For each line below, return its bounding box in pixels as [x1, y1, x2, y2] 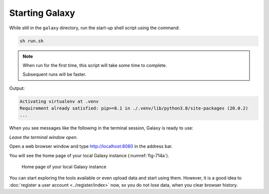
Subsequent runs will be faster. [22, 71, 87, 77]
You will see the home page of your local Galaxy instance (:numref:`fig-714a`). [9, 152, 169, 158]
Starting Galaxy [9, 7, 75, 18]
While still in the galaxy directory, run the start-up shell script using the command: [9, 25, 180, 31]
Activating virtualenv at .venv [19, 98, 99, 104]
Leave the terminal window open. [9, 134, 78, 140]
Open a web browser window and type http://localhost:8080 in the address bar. [9, 143, 173, 149]
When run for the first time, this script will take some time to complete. [22, 62, 167, 68]
